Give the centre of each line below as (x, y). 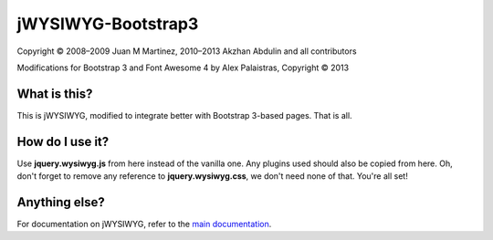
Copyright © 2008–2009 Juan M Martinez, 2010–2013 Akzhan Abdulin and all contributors (187, 51)
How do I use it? (63, 141)
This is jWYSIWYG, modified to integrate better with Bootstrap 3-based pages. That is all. (184, 115)
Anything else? (61, 202)
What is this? (55, 94)
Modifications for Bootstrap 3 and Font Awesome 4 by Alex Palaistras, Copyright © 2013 (183, 68)
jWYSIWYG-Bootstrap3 (108, 24)
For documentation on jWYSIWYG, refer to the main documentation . (144, 224)
